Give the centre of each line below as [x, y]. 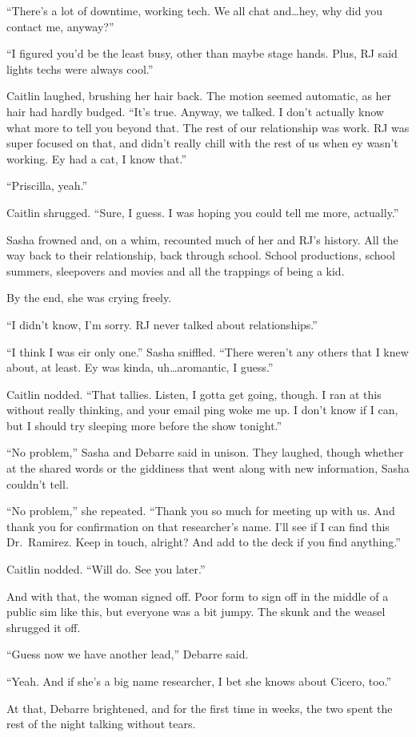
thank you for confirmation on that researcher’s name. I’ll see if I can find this [198, 526]
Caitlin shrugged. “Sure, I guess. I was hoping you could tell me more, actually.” [203, 212]
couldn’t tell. [38, 483]
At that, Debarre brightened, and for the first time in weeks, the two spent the [200, 708]
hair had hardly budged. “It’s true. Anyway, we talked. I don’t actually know [195, 111]
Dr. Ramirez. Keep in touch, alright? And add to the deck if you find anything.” [204, 542]
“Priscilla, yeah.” [47, 185]
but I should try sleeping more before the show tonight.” [144, 425]
